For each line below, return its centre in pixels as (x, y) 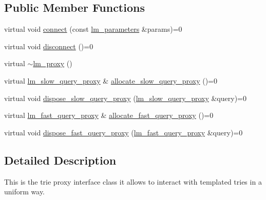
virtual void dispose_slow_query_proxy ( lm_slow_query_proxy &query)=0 (125, 98)
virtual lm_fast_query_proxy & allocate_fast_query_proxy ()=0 (109, 115)
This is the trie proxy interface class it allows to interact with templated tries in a (133, 181)
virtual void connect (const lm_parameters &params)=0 (93, 29)
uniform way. (25, 192)
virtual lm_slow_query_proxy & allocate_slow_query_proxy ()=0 (111, 80)
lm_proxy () (53, 63)
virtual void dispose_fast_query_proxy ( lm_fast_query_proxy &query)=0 (123, 132)
